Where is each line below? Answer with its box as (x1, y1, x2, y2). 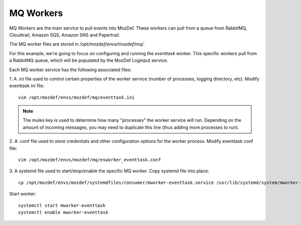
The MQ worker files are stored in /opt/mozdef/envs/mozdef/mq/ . (9, 41, 145, 47)
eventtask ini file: (9, 83, 45, 89)
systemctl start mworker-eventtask (18, 202, 106, 208)
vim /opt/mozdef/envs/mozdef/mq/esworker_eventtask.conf (18, 157, 162, 163)
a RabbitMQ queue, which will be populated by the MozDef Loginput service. (9, 58, 168, 64)
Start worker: (9, 191, 37, 197)
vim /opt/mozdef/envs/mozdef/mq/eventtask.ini (18, 94, 135, 100)
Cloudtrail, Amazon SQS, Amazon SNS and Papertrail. (9, 32, 120, 38)
